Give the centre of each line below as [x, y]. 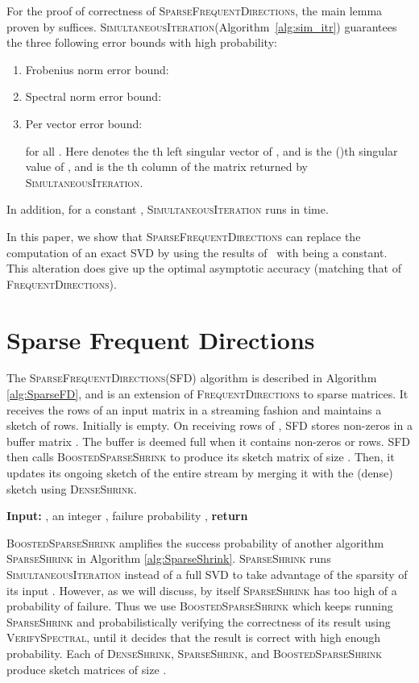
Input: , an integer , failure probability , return [127, 516]
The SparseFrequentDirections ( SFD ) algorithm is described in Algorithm [192, 378]
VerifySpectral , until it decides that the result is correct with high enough [194, 637]
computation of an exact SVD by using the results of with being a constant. [197, 252]
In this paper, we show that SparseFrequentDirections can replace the [184, 236]
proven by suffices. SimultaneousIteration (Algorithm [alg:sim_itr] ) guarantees [202, 26]
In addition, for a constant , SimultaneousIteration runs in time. [168, 209]
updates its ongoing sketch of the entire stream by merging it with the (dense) [200, 473]
